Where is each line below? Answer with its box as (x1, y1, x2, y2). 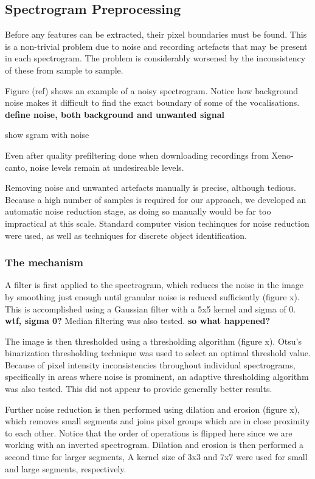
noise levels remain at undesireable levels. (30, 160, 184, 173)
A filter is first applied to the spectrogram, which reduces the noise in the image (5, 278, 303, 291)
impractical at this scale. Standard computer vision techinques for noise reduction (5, 216, 310, 229)
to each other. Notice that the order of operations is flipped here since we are (5, 426, 292, 439)
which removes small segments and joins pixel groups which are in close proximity (5, 415, 310, 427)
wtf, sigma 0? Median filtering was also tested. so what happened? (5, 314, 271, 327)
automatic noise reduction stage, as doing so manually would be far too (5, 205, 271, 218)
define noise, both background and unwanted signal (5, 108, 224, 120)
